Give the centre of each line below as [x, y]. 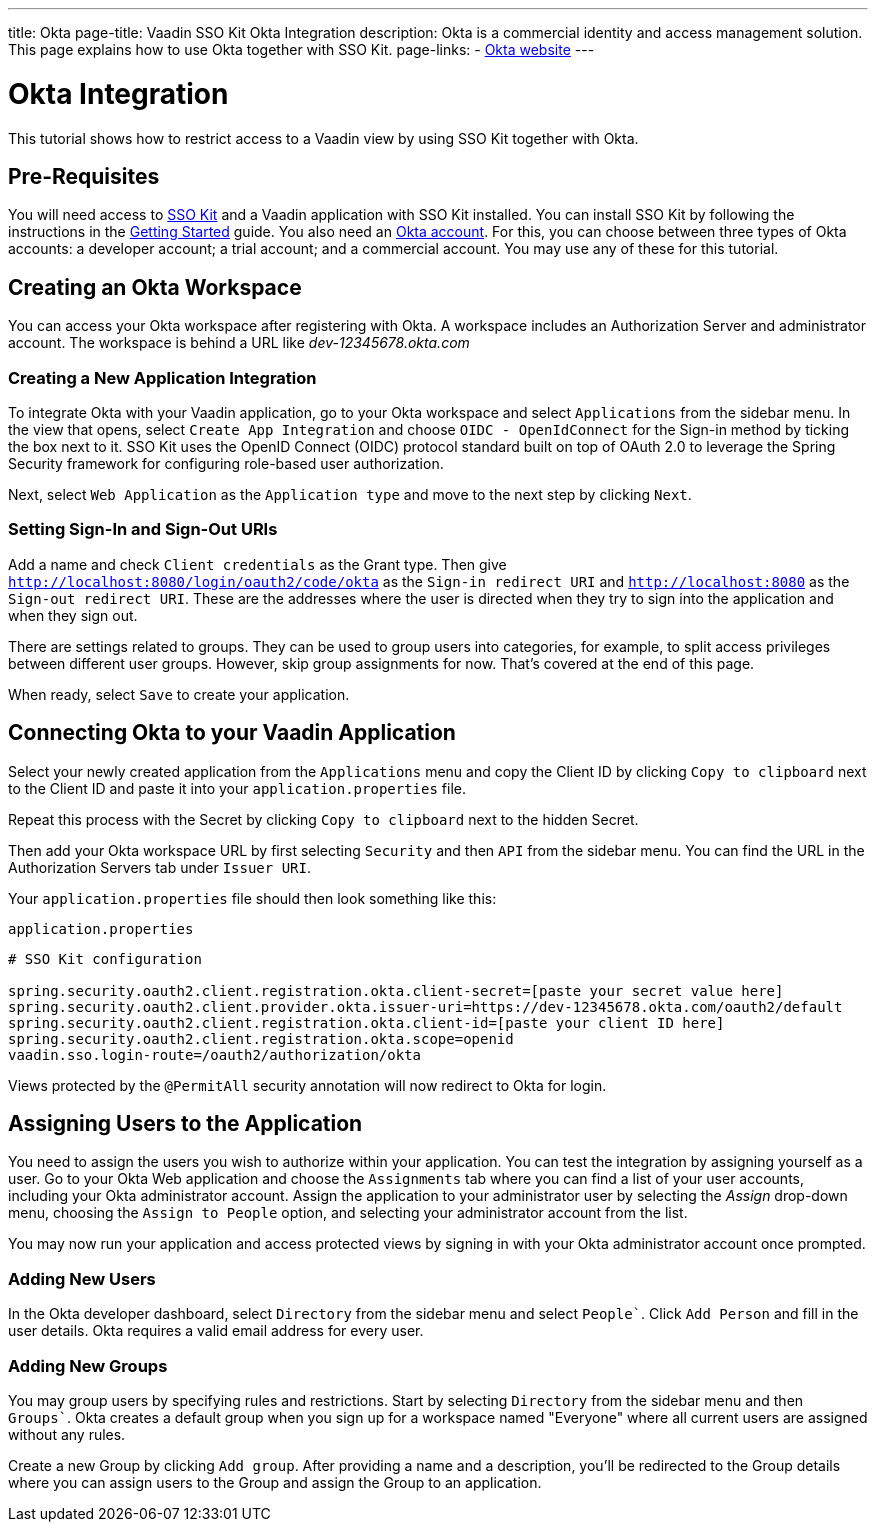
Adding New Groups [88, 1365]
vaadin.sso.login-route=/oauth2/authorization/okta [215, 1054]
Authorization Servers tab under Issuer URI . [159, 867]
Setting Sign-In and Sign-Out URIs [143, 529]
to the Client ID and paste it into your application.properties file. [237, 788]
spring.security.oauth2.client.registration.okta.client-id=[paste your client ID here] [366, 1022]
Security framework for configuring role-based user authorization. [226, 463]
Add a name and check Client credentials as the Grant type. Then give [257, 564]
